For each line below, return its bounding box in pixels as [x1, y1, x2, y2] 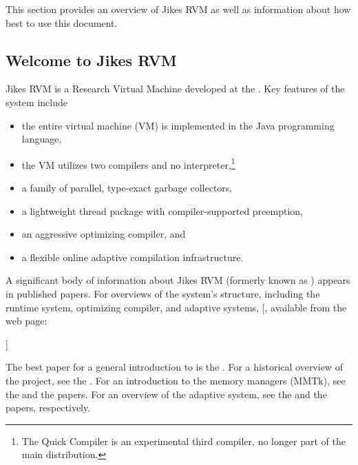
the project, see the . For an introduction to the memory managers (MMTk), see [6, 373, 346, 387]
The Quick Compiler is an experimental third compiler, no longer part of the [21, 433, 346, 448]
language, [21, 132, 62, 146]
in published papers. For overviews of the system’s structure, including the [6, 286, 320, 300]
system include [6, 94, 67, 109]
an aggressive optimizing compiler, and [21, 227, 186, 241]
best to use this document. [6, 15, 118, 30]
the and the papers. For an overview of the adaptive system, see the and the [6, 386, 327, 401]
